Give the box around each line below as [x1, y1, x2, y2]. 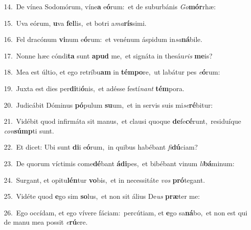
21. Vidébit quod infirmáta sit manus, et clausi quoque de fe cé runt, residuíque [4, 116, 241, 126]
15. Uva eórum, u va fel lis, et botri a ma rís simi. [4, 18, 147, 28]
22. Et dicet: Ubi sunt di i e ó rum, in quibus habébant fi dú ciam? [4, 142, 198, 152]
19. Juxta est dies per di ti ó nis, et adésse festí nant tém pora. [4, 83, 184, 93]
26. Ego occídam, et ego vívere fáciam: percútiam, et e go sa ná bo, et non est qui [4, 207, 248, 217]
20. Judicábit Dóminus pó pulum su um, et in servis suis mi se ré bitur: [4, 99, 213, 110]
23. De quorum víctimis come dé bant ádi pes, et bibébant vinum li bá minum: [4, 158, 235, 168]
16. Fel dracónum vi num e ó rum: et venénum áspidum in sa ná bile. [4, 34, 203, 44]
